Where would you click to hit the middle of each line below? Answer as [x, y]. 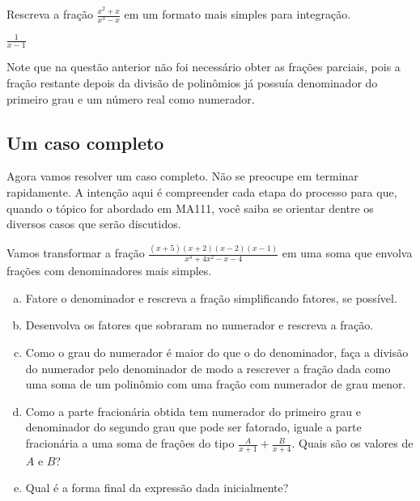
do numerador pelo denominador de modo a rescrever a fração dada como [208, 368]
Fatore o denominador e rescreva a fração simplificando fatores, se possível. [211, 297]
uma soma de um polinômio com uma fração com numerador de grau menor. [216, 384]
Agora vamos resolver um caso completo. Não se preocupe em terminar [182, 176]
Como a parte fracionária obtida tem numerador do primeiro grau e [193, 411]
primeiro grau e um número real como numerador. [131, 98]
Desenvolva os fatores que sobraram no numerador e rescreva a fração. [199, 325]
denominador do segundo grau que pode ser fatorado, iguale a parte [193, 427]
